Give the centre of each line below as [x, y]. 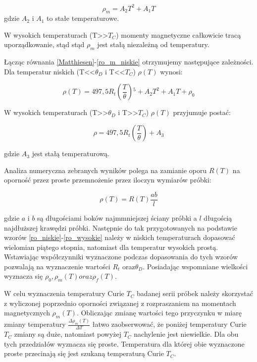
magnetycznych [27, 313]
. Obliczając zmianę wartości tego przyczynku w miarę [159, 313]
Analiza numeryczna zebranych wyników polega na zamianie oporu [105, 170]
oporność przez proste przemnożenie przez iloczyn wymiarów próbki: [108, 180]
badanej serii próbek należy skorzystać [195, 293]
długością [218, 217]
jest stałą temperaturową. [71, 153]
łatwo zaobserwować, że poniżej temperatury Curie [169, 324]
